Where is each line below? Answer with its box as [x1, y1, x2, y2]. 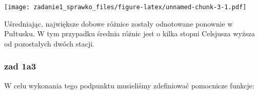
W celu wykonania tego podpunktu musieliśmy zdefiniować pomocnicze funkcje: [4, 80, 254, 90]
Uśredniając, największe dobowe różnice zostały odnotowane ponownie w [4, 18, 233, 29]
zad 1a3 [4, 60, 36, 73]
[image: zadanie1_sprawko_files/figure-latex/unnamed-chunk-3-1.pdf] [4, 4, 247, 11]
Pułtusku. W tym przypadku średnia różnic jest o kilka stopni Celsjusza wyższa [4, 28, 255, 39]
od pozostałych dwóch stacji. [4, 38, 94, 49]
